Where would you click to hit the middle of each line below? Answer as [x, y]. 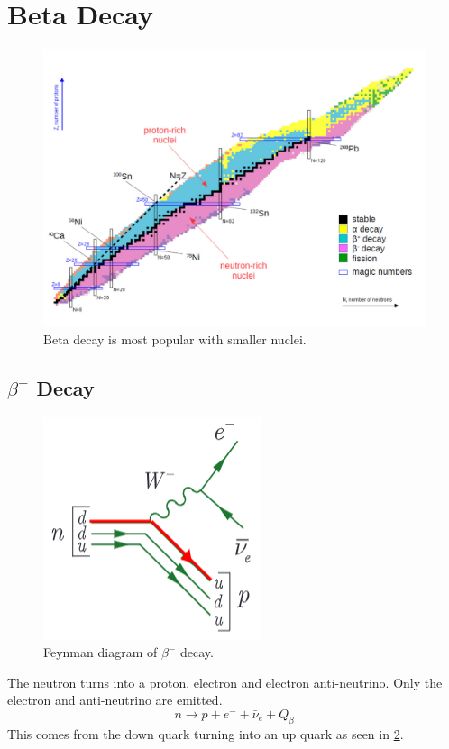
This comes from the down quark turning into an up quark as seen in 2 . [206, 733]
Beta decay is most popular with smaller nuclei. [175, 338]
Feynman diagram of [101, 652]
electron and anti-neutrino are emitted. [115, 700]
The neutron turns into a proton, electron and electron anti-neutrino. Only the [225, 682]
